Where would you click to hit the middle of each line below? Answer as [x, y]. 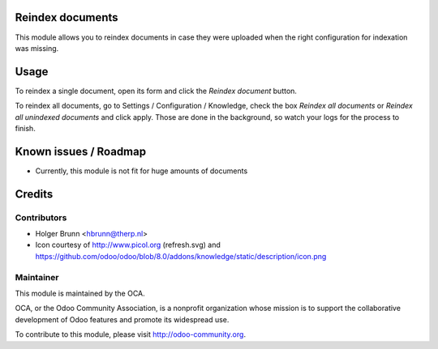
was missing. [37, 48]
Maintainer [37, 277]
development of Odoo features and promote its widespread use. [122, 319]
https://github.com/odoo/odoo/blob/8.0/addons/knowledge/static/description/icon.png [181, 256]
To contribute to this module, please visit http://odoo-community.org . [131, 334]
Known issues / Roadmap [80, 151]
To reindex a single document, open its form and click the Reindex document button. [156, 91]
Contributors [41, 217]
